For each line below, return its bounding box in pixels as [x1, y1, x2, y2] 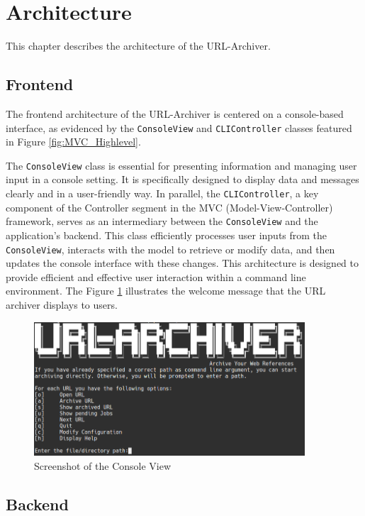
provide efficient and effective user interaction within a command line [6, 269, 306, 284]
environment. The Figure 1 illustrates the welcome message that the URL [6, 283, 326, 298]
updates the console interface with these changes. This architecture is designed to [6, 256, 359, 270]
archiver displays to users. [6, 297, 118, 312]
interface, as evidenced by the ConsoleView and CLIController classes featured [6, 120, 352, 135]
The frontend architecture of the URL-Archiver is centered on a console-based [6, 106, 344, 121]
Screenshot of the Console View [34, 458, 172, 473]
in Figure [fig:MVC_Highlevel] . [6, 134, 141, 149]
